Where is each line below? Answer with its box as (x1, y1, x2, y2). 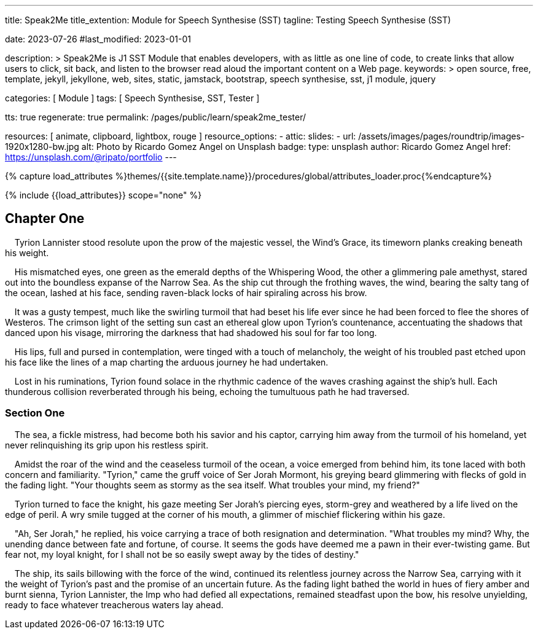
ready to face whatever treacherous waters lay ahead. (5, 599, 224, 610)
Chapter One (5, 211, 85, 227)
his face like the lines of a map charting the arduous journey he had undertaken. (5, 356, 329, 367)
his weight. (5, 247, 49, 258)
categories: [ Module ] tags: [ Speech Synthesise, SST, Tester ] (5, 93, 260, 103)
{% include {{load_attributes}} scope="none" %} (5, 190, 202, 200)
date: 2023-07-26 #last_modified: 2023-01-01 (5, 34, 191, 44)
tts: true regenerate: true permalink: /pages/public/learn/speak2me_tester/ (5, 112, 306, 122)
